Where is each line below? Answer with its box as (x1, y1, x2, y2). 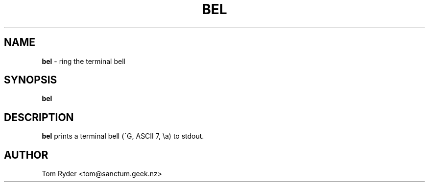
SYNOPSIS (4, 74, 57, 86)
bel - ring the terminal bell (42, 57, 125, 65)
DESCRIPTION (4, 111, 74, 124)
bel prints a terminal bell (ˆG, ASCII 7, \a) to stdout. (42, 132, 204, 141)
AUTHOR (4, 148, 48, 161)
